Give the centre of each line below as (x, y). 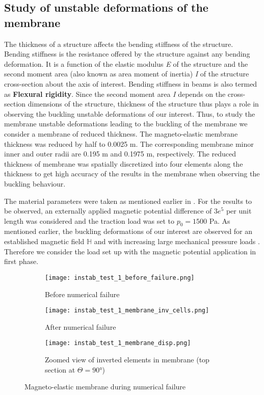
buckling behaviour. (35, 183)
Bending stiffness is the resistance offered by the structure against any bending (127, 54)
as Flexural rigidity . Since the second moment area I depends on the (115, 94)
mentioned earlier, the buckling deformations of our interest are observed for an (128, 231)
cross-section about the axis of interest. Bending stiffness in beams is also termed (131, 83)
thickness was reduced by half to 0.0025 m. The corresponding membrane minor (129, 143)
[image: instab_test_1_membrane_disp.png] (118, 343)
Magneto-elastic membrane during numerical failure (105, 387)
